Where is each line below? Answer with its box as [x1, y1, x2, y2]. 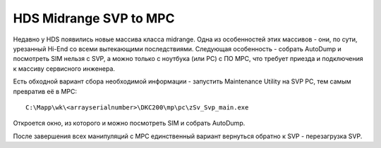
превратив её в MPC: [13, 87, 78, 95]
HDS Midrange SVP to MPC [13, 11, 175, 26]
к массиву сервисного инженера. [13, 64, 116, 73]
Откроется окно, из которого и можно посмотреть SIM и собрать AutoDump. [13, 119, 246, 128]
